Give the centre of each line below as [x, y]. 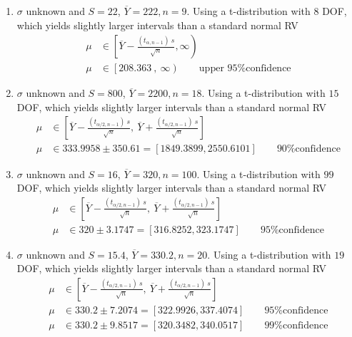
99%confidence [296, 326]
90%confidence [308, 149]
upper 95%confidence [245, 69]
